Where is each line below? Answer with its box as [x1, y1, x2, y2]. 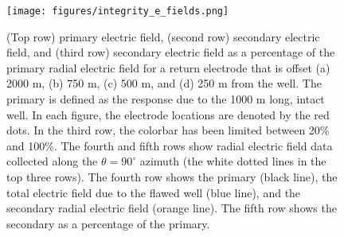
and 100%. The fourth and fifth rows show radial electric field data [6, 137, 333, 153]
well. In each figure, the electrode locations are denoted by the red [6, 106, 330, 122]
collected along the [6, 153, 98, 169]
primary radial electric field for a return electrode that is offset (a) [6, 59, 330, 76]
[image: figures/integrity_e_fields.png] [6, 6, 229, 17]
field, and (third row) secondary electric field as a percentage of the [6, 44, 335, 60]
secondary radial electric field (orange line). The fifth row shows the [6, 200, 337, 216]
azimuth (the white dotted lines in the [139, 153, 326, 169]
